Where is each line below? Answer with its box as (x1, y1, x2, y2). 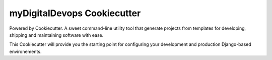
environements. (9, 48, 42, 54)
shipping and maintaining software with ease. (9, 32, 104, 38)
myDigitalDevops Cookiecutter (9, 8, 141, 19)
